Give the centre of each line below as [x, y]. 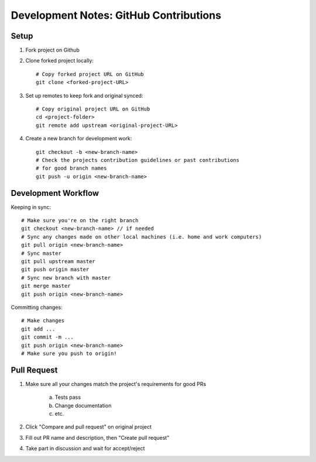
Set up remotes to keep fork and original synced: [84, 95]
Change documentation [83, 405]
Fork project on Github [53, 50]
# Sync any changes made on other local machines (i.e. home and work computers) [142, 237]
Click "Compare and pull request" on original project [88, 427]
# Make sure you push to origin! [69, 353]
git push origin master [55, 270]
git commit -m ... [48, 337]
